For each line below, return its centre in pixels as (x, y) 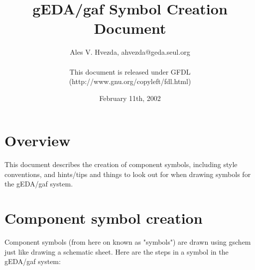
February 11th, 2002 (130, 98)
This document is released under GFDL (130, 71)
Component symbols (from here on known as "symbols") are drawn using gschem (128, 242)
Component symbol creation (104, 218)
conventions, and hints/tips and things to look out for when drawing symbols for (128, 174)
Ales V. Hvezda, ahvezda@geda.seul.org (130, 52)
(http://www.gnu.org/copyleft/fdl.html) (130, 81)
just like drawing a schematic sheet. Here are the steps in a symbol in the (117, 251)
